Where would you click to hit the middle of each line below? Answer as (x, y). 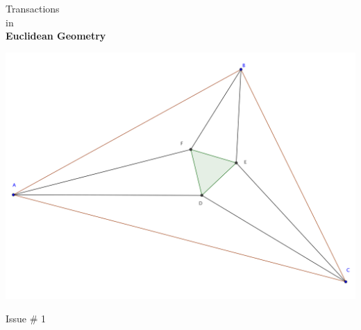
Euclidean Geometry (56, 36)
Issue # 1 (26, 318)
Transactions (33, 8)
